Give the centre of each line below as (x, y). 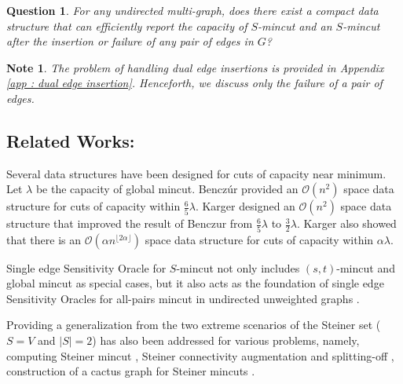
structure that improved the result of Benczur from (130, 223)
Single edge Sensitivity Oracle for (86, 267)
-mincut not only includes (238, 267)
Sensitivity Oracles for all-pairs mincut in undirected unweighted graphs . (183, 298)
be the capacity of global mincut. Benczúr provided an (167, 189)
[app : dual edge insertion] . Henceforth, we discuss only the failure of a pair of (194, 83)
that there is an (44, 239)
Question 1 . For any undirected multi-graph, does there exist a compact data (192, 10)
